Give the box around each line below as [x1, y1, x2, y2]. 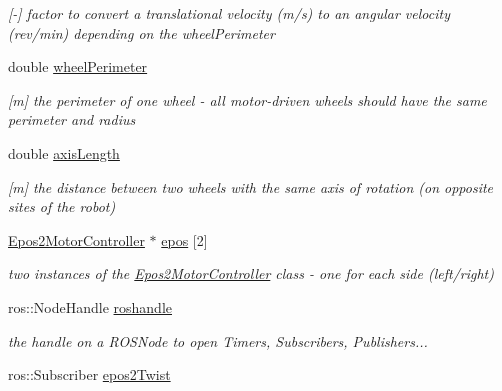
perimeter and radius [8, 109, 136, 130]
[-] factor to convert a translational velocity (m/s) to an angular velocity [8, 3, 450, 23]
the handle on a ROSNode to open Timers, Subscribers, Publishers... [8, 330, 428, 351]
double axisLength [8, 142, 120, 163]
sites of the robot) [8, 196, 116, 217]
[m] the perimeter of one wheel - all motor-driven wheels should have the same [8, 89, 487, 110]
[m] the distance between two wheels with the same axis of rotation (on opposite [8, 176, 494, 197]
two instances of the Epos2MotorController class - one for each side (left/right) [8, 263, 494, 284]
